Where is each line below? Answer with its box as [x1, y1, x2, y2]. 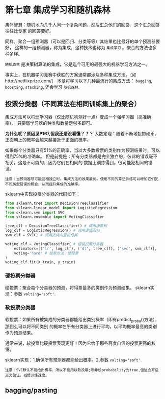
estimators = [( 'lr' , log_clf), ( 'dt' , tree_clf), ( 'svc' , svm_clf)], [14, 246, 157, 251]
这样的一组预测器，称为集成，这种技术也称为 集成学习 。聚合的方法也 [14, 44, 153, 50]
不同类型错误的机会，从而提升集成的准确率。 [5, 181, 82, 186]
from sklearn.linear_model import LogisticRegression [5, 205, 118, 210]
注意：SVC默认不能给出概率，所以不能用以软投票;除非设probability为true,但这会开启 [5, 367, 159, 372]
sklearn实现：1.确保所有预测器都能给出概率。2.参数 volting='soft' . [5, 357, 142, 363]
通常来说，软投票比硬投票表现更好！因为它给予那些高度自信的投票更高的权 [5, 340, 156, 346]
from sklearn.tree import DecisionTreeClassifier [5, 201, 109, 206]
